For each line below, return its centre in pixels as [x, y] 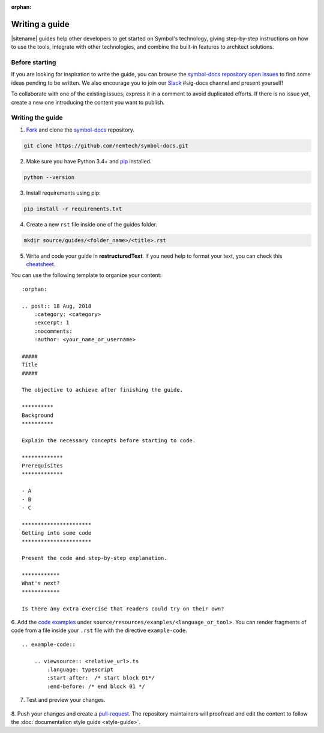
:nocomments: [53, 331]
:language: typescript [80, 669]
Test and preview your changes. [66, 700]
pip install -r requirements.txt [73, 208]
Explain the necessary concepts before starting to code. [109, 440]
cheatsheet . [41, 264]
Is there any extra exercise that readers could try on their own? [123, 609]
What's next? [41, 583]
